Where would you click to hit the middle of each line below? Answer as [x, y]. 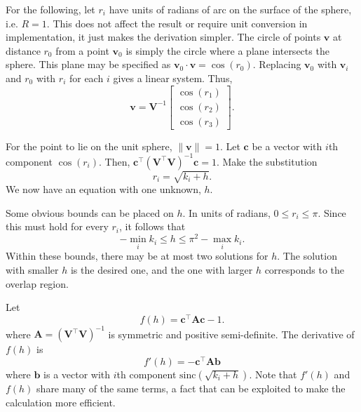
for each [86, 78]
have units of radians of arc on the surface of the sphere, [230, 9]
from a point [82, 50]
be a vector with [287, 146]
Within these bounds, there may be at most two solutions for [137, 256]
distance [23, 50]
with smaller [32, 269]
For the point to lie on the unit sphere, [89, 146]
